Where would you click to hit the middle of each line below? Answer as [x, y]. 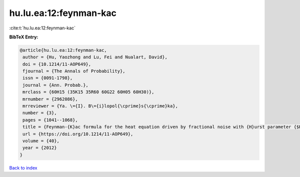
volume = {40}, [41, 141]
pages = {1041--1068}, [50, 120]
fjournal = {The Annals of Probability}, [74, 71]
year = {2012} [40, 148]
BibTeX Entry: [24, 37]
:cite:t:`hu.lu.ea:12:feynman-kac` [42, 28]
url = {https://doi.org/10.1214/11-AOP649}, [78, 134]
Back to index [23, 168]
